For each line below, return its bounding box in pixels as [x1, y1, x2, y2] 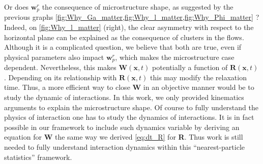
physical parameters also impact [4, 51, 104, 62]
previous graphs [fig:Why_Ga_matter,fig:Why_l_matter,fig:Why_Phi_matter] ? [4, 12, 259, 22]
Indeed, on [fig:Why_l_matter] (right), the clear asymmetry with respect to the [4, 22, 254, 32]
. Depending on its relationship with [4, 72, 117, 82]
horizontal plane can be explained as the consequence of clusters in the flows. [4, 31, 244, 42]
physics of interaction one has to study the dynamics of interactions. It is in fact [4, 112, 254, 122]
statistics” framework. [4, 151, 72, 162]
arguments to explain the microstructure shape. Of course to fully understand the [4, 102, 258, 112]
